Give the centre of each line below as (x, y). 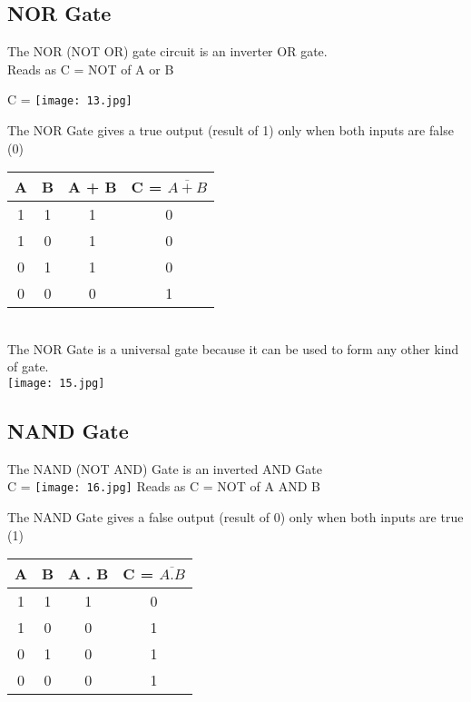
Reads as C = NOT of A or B (91, 69)
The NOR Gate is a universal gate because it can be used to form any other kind (233, 348)
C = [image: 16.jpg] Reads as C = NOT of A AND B (164, 486)
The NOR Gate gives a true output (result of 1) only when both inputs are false (231, 130)
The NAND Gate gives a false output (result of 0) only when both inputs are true (235, 517)
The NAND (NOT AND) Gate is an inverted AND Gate (165, 468)
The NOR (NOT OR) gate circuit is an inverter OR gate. (167, 51)
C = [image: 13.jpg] (70, 99)
